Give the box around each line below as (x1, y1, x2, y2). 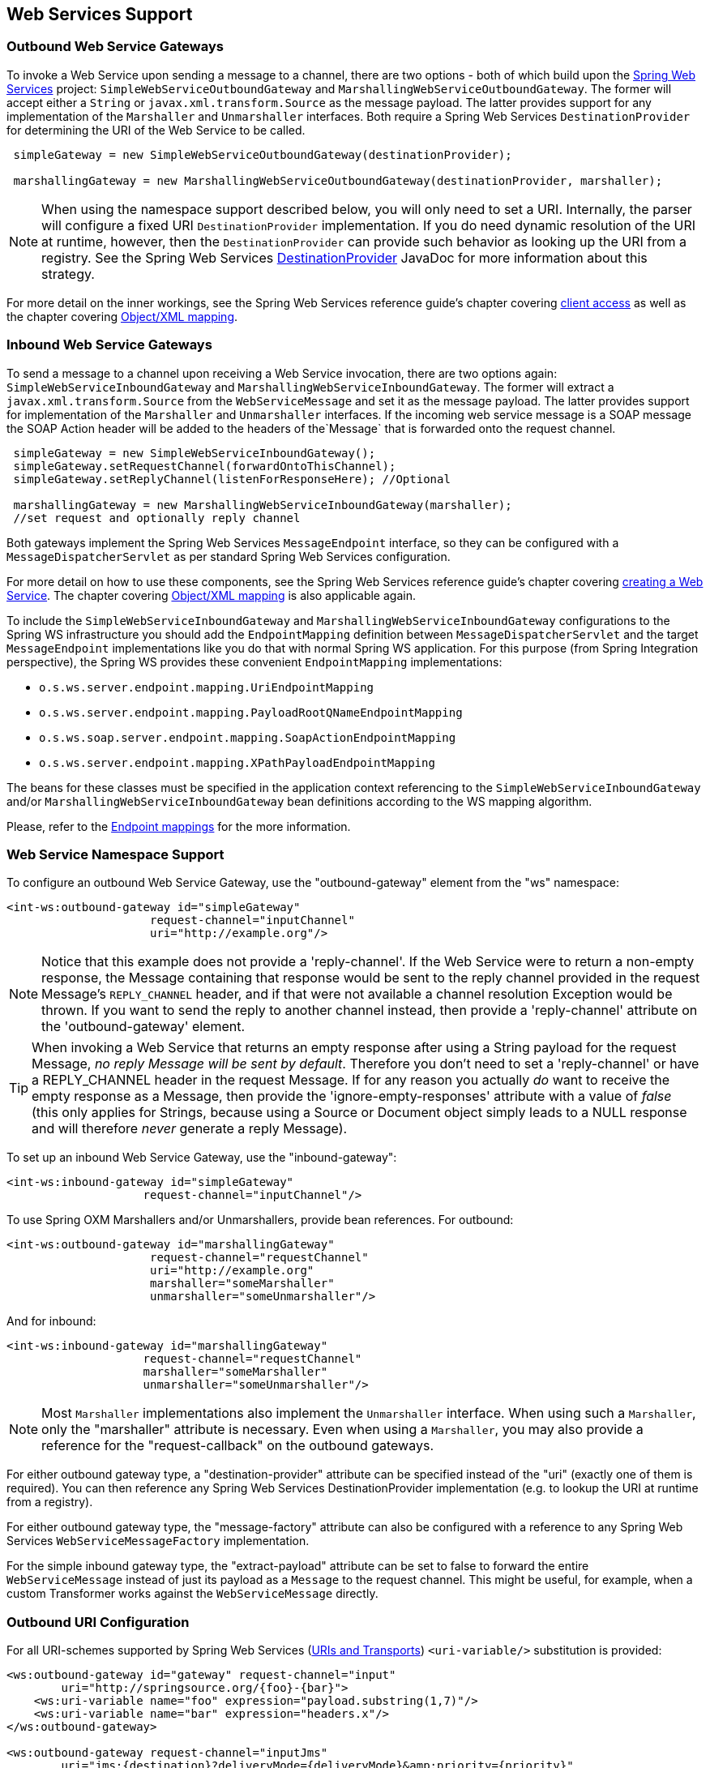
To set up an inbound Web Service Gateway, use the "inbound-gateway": (6, 1150, 397, 1165)
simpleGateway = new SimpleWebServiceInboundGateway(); (13, 446, 376, 460)
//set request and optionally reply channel (13, 511, 301, 524)
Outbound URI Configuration (6, 1613, 190, 1630)
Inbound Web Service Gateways (6, 336, 212, 353)
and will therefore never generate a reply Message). (32, 1120, 348, 1137)
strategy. (41, 265, 95, 282)
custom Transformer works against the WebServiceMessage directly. (6, 1586, 379, 1601)
